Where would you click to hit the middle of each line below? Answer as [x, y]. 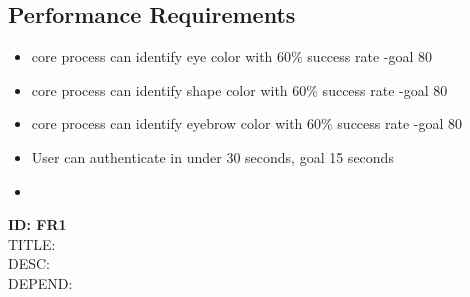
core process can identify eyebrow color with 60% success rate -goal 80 [247, 123]
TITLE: [32, 243]
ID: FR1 [37, 224]
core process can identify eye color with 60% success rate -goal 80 [232, 56]
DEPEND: [40, 282]
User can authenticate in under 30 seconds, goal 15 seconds [212, 156]
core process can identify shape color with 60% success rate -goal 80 [239, 89]
